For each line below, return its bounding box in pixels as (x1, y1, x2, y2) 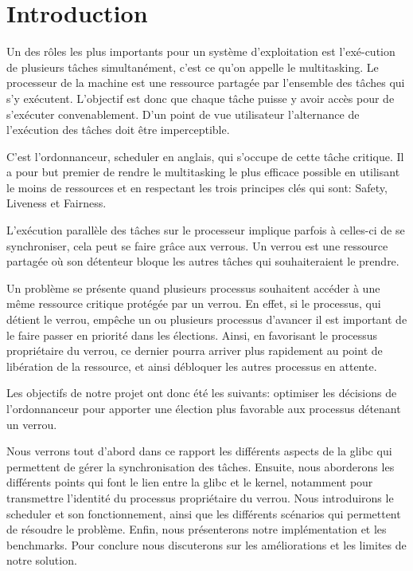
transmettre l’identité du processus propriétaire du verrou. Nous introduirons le (6, 489, 394, 506)
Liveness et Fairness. (6, 195, 107, 211)
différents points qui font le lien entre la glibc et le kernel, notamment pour (6, 474, 373, 490)
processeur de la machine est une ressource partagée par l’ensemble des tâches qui (6, 74, 405, 91)
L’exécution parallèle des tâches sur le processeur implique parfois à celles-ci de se (6, 222, 405, 238)
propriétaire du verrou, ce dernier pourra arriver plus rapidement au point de (6, 342, 383, 359)
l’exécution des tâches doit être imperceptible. (6, 121, 230, 138)
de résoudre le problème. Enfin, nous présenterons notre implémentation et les (6, 521, 387, 538)
